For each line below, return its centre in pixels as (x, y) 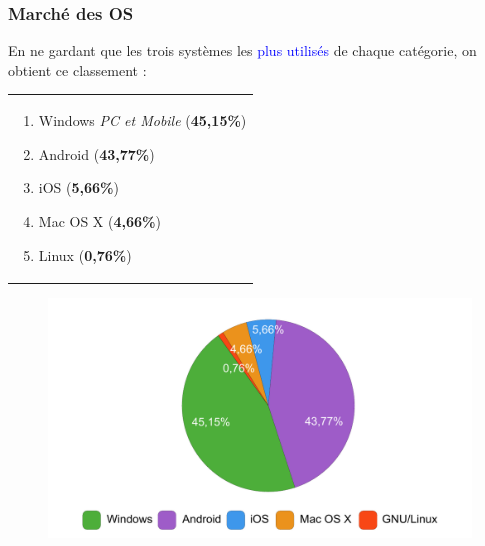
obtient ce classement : (77, 69)
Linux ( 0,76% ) (85, 254)
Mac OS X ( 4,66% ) (99, 220)
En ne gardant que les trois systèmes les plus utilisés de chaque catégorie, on (242, 50)
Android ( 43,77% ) (96, 153)
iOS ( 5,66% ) (78, 187)
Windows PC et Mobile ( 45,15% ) (142, 120)
